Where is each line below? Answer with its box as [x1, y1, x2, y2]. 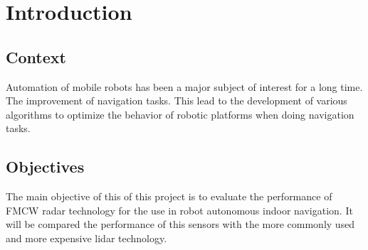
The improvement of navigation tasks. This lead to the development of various [6, 93, 347, 108]
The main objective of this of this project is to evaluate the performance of [6, 189, 332, 204]
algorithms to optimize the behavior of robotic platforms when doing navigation [6, 107, 354, 121]
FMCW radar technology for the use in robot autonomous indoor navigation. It [6, 202, 353, 217]
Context [6, 45, 66, 67]
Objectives [6, 156, 85, 178]
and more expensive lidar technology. [6, 230, 167, 245]
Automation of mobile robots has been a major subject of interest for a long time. [6, 79, 363, 94]
